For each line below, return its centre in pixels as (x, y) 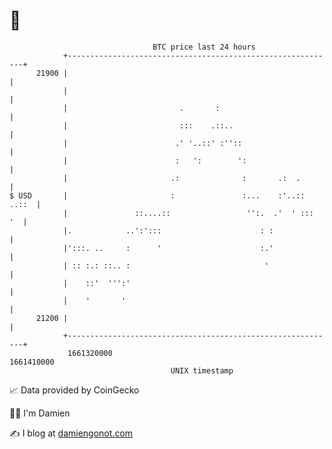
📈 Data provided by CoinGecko (74, 390)
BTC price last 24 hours (204, 47)
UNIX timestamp (202, 370)
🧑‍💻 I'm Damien (40, 413)
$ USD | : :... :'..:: (157, 195)
